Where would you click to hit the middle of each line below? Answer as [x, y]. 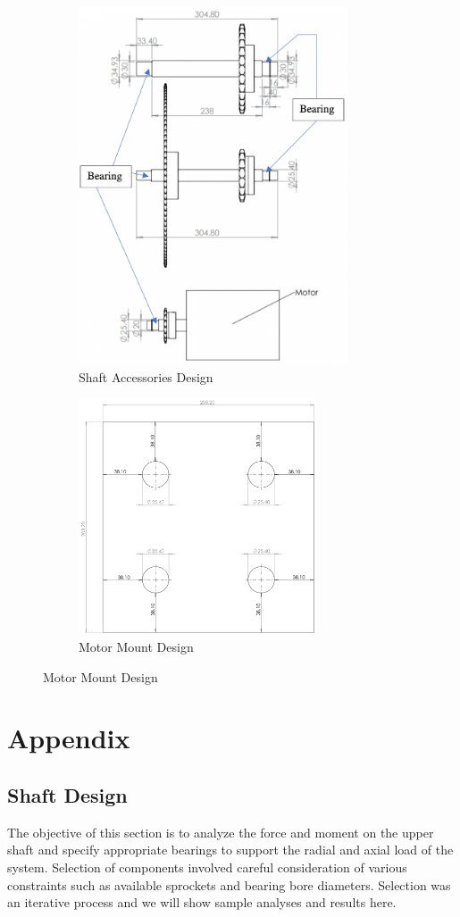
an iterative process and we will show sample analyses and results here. [202, 902]
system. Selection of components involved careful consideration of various [207, 867]
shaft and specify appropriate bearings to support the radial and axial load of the [230, 850]
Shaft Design [67, 794]
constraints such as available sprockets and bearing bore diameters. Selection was [229, 884]
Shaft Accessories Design [146, 376]
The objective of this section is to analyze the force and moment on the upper [221, 832]
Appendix [69, 738]
